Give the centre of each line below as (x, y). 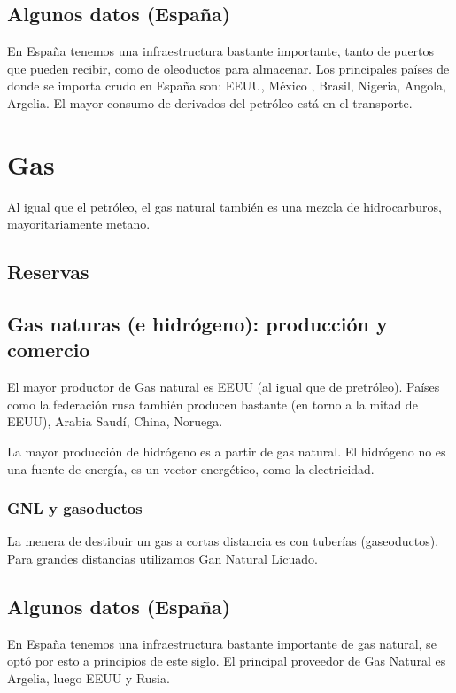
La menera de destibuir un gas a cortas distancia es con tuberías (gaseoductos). (223, 541)
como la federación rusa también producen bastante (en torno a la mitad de (213, 404)
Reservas (48, 272)
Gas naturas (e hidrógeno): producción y (197, 324)
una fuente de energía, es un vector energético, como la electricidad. (191, 468)
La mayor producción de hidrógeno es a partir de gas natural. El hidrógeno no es (227, 452)
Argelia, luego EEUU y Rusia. (89, 678)
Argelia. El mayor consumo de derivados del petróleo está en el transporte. (210, 102)
